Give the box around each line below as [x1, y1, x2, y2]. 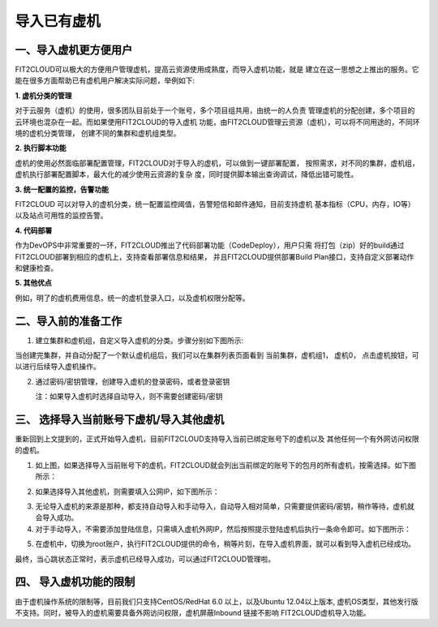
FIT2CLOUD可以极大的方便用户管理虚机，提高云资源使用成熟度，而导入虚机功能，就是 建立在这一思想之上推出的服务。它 [15, 65, 419, 75]
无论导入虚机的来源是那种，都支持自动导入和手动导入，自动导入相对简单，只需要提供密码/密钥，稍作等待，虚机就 [35, 501, 415, 511]
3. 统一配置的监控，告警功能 [15, 184, 109, 194]
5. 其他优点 [15, 278, 52, 288]
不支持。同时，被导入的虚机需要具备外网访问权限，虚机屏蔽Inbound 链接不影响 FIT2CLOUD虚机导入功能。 [15, 608, 371, 617]
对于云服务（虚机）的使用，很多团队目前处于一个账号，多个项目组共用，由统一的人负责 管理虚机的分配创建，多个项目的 [15, 105, 415, 115]
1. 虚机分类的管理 [15, 90, 72, 101]
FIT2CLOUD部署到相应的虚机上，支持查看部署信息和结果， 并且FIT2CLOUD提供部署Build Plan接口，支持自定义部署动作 [15, 251, 414, 261]
